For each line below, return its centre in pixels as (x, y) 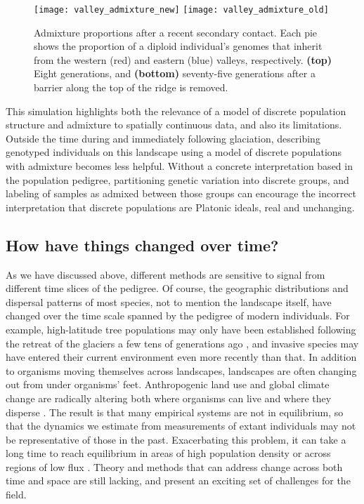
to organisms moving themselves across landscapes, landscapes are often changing (181, 370)
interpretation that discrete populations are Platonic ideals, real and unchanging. (180, 207)
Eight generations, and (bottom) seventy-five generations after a (175, 73)
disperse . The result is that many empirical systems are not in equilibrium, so (175, 412)
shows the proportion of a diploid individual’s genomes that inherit (178, 46)
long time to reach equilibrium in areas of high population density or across (168, 453)
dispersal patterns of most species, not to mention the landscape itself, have (169, 301)
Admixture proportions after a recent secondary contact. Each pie (176, 32)
